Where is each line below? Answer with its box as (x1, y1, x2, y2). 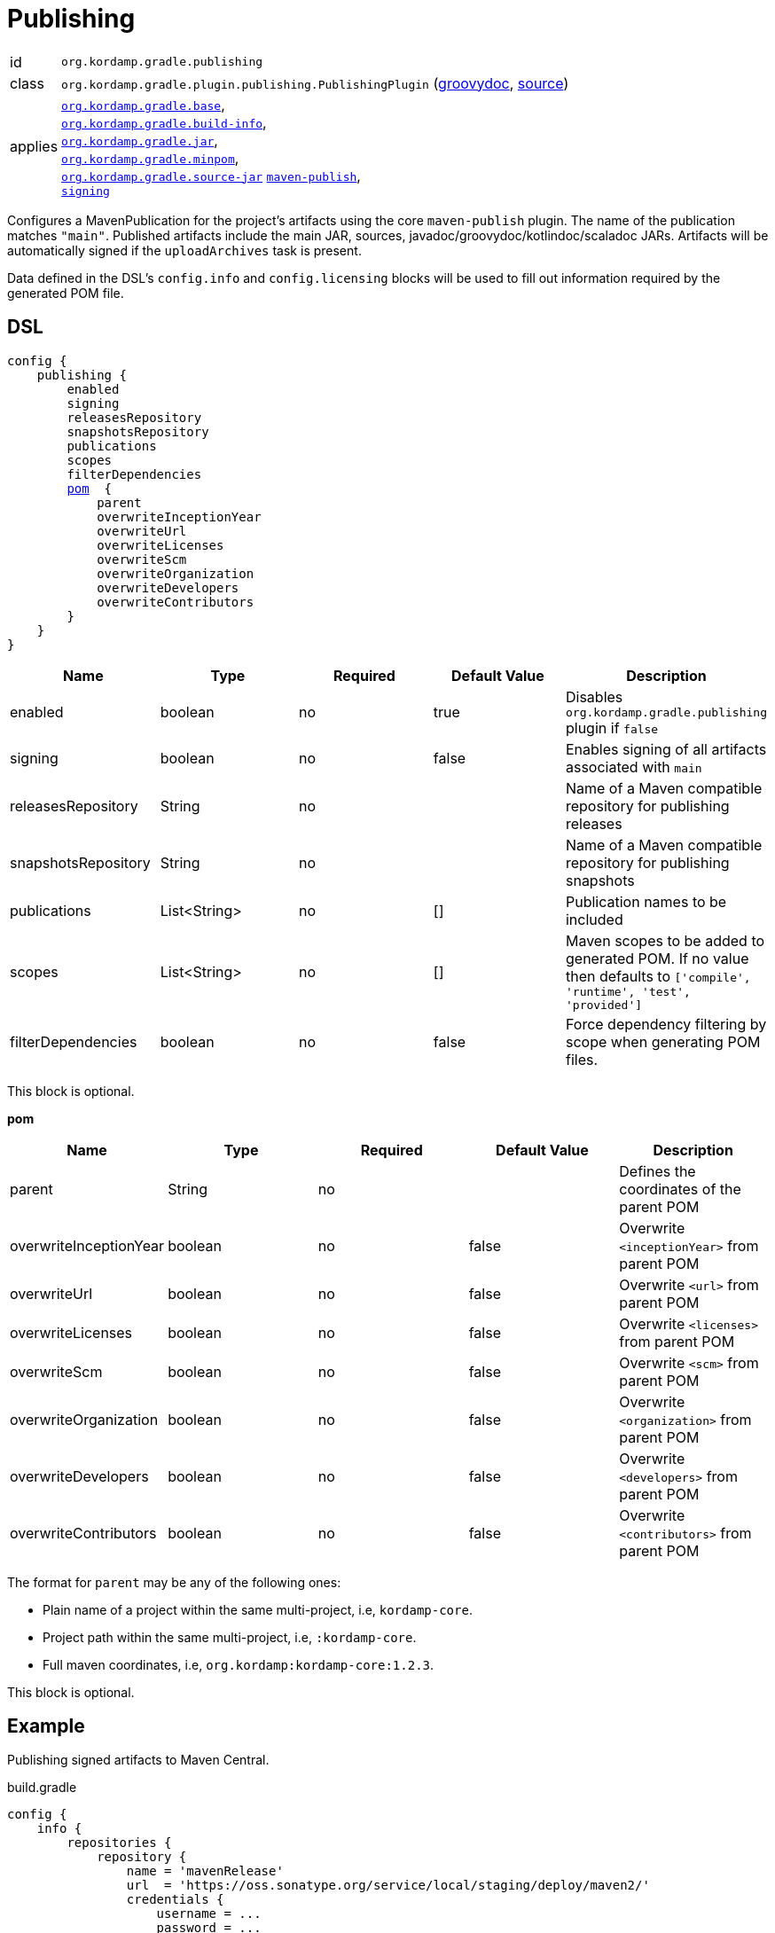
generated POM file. (7, 285, 124, 301)
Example (7, 1715, 85, 1738)
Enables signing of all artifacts (565, 740, 767, 758)
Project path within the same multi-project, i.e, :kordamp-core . (43, 1629, 417, 1645)
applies (10, 137, 59, 156)
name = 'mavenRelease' (126, 1864, 284, 1879)
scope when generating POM (565, 1032, 761, 1051)
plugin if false (565, 718, 659, 737)
